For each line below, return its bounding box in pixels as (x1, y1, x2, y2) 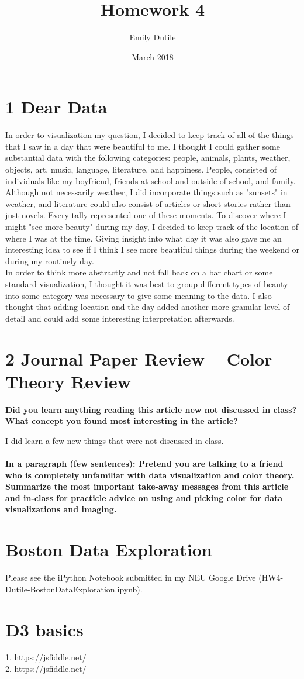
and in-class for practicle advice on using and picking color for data (5, 491, 283, 504)
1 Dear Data (5, 95, 108, 119)
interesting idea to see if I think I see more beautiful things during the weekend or (5, 243, 299, 256)
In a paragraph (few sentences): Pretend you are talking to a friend (5, 457, 284, 470)
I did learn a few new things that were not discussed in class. (5, 434, 224, 446)
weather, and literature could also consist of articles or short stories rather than (5, 197, 291, 209)
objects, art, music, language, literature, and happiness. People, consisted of (5, 163, 277, 175)
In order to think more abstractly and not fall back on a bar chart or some (5, 266, 273, 278)
